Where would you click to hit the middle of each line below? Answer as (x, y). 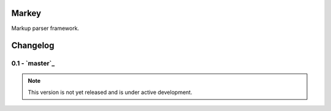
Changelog (33, 46)
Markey (26, 13)
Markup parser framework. (45, 28)
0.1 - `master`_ (33, 63)
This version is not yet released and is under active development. (110, 92)
